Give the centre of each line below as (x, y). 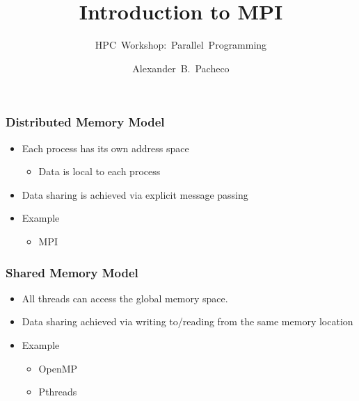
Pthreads (58, 392)
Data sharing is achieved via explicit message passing (135, 194)
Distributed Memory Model (85, 122)
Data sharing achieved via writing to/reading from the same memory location (188, 321)
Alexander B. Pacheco (181, 68)
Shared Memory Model (72, 272)
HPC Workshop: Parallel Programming (181, 45)
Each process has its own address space (105, 148)
